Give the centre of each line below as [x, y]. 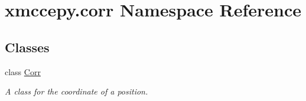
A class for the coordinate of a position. [76, 91]
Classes [27, 47]
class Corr [23, 71]
